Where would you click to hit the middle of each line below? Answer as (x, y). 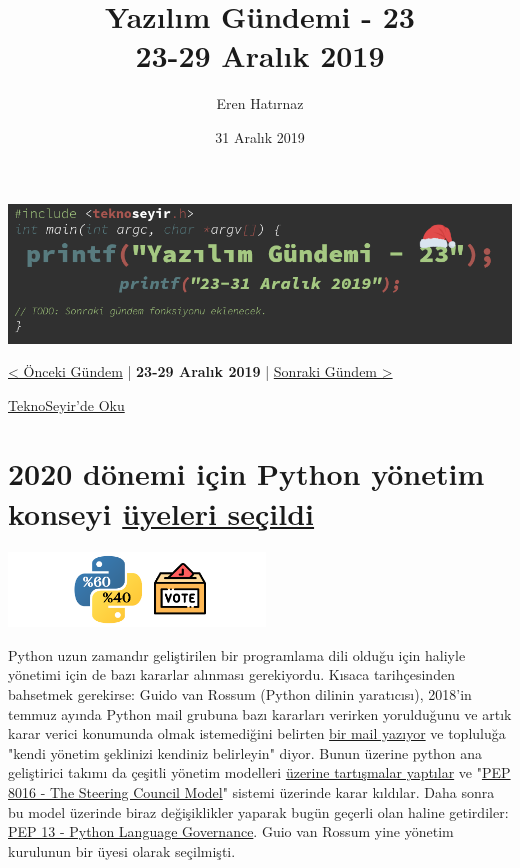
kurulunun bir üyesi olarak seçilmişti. (122, 850)
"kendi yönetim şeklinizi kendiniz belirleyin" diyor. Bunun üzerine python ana (245, 752)
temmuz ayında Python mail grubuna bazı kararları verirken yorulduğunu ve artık (260, 713)
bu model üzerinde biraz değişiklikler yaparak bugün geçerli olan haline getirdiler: (258, 811)
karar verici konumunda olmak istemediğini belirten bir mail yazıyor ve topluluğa (257, 733)
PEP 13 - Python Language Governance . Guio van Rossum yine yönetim (231, 831)
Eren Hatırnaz (260, 103)
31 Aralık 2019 (260, 136)
